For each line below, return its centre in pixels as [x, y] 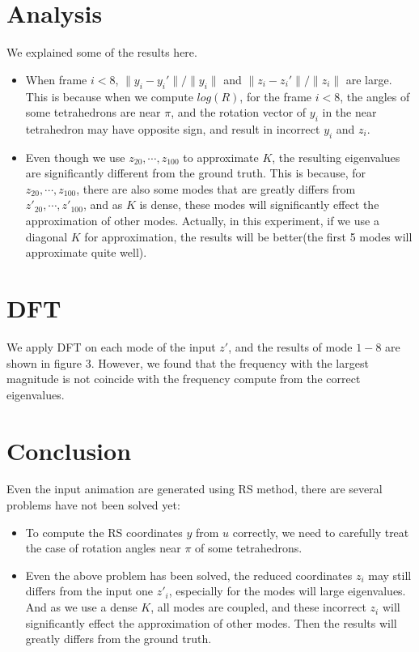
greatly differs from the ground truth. [119, 639]
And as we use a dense [81, 607]
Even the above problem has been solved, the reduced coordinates [189, 575]
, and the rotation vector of [239, 112]
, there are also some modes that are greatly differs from [216, 188]
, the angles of [375, 96]
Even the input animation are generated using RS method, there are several [195, 489]
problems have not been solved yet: [93, 505]
